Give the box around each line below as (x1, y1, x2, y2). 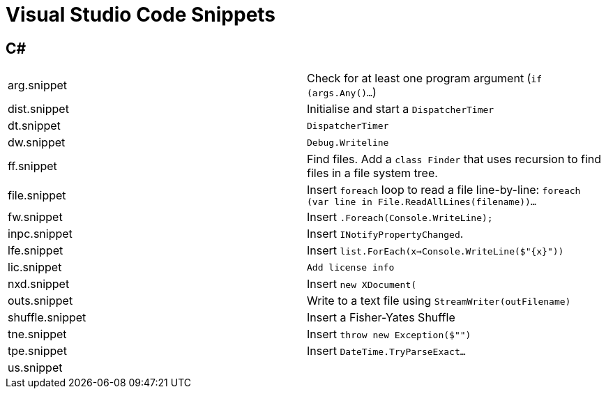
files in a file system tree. (307, 166, 438, 181)
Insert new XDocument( (307, 277, 417, 291)
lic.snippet (8, 260, 62, 275)
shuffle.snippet (8, 310, 86, 325)
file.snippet (8, 188, 66, 202)
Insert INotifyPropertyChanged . (307, 227, 464, 241)
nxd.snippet (8, 277, 70, 291)
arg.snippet (8, 78, 68, 93)
